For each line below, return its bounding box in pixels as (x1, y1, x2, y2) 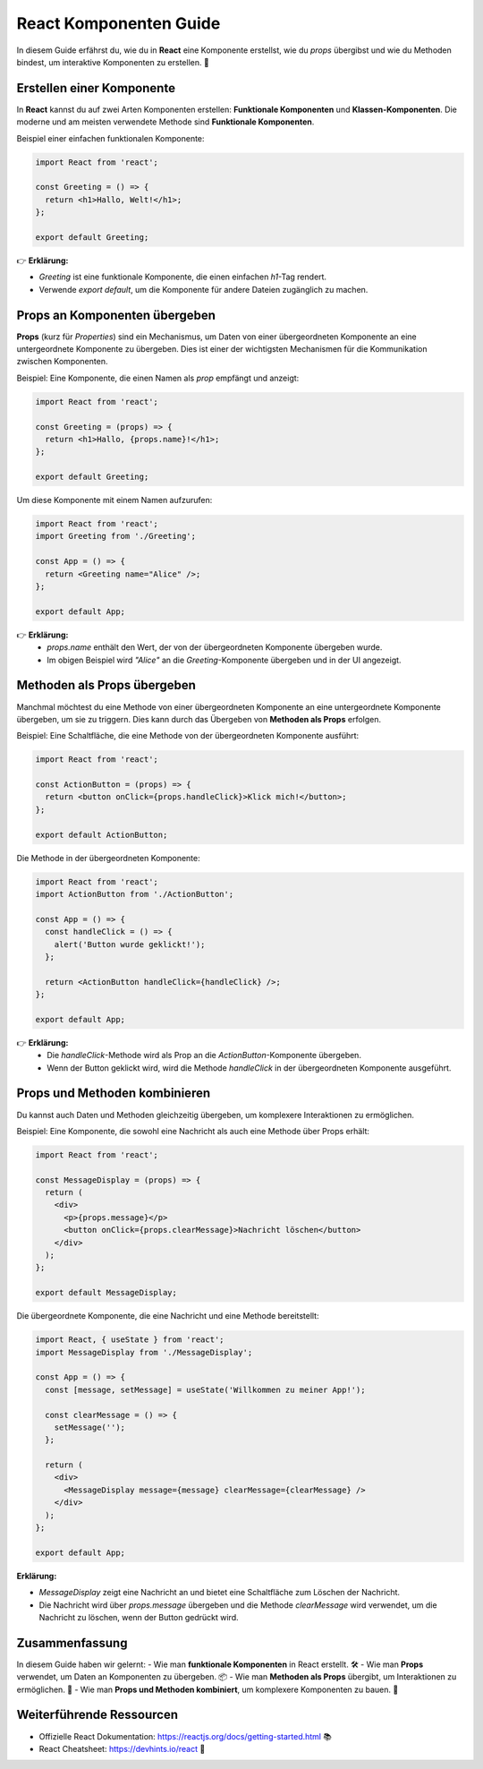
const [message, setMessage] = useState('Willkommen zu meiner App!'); (45, 1384, 366, 1395)
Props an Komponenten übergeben (16, 307, 216, 322)
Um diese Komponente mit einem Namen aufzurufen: (16, 495, 213, 506)
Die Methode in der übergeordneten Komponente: (16, 852, 200, 863)
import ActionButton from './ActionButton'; (35, 889, 234, 899)
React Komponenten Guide (16, 13, 221, 33)
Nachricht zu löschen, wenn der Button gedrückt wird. (38, 1611, 239, 1622)
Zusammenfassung (16, 1635, 128, 1651)
